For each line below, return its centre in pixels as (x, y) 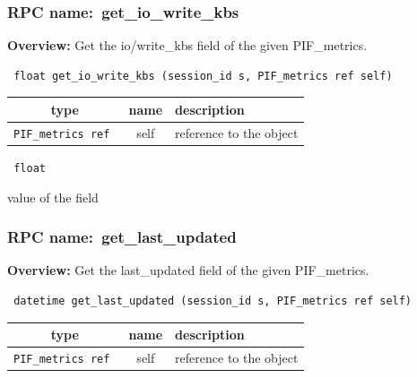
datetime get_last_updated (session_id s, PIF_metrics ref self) (213, 301)
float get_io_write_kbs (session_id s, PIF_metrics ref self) (203, 76)
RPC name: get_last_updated (122, 237)
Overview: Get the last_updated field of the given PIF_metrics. (188, 270)
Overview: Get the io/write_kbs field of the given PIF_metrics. (187, 45)
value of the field (53, 197)
